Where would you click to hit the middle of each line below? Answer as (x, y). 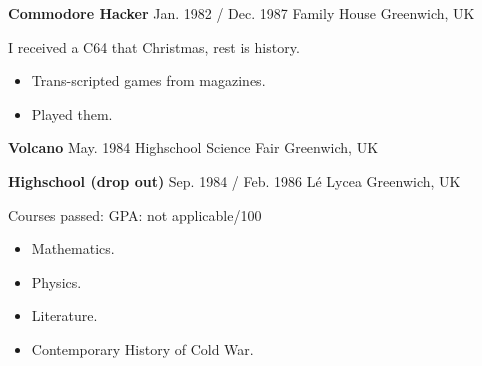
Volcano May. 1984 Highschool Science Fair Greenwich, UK (193, 147)
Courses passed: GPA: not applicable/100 (135, 214)
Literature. (64, 315)
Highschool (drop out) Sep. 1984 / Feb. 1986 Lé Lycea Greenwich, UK (234, 180)
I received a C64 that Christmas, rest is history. (154, 46)
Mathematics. (73, 248)
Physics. (56, 281)
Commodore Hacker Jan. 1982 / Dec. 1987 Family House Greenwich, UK (241, 13)
